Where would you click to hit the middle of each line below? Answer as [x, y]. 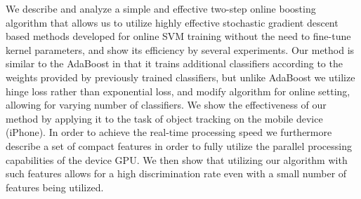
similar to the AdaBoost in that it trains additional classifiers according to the [174, 63]
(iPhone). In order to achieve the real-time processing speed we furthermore [169, 132]
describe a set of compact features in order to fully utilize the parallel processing [179, 145]
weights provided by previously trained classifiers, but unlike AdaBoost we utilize [180, 77]
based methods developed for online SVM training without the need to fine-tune [178, 36]
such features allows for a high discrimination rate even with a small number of [176, 173]
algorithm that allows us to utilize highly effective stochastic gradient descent [172, 22]
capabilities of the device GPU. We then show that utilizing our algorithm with [177, 159]
